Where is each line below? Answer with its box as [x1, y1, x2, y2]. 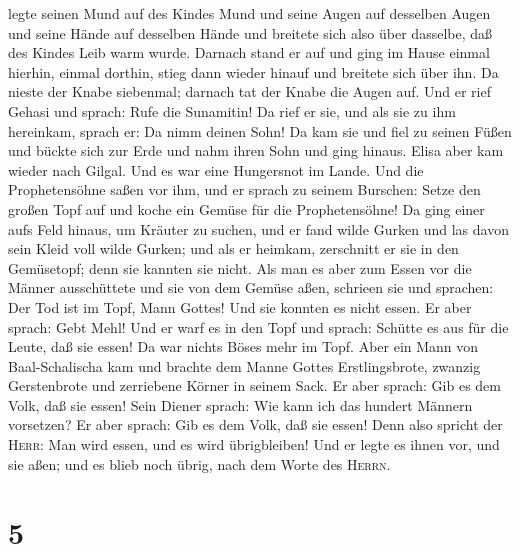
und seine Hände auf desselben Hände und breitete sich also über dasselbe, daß [8, 22, 493, 43]
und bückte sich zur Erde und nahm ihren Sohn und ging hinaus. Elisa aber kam [8, 140, 504, 161]
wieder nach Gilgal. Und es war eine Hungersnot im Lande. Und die [8, 159, 424, 180]
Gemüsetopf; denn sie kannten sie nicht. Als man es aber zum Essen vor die [8, 257, 472, 278]
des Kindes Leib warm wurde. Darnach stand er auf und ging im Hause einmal [8, 42, 490, 63]
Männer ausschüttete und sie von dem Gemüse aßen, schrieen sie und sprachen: [8, 277, 494, 298]
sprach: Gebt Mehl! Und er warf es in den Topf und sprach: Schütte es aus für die [8, 316, 509, 337]
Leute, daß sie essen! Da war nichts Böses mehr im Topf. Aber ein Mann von [8, 336, 479, 357]
